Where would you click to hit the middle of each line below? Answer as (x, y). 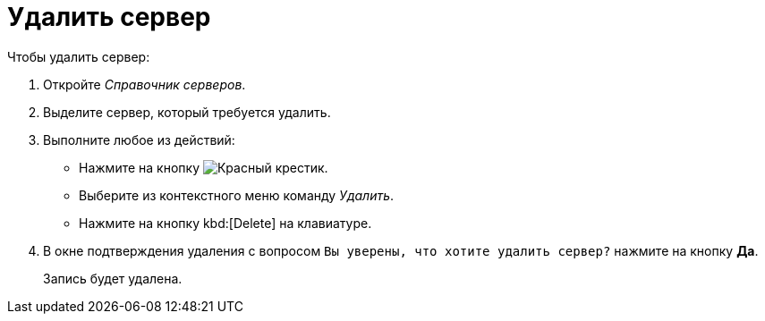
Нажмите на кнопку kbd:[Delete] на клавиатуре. (225, 223)
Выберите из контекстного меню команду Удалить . (237, 195)
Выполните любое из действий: (139, 139)
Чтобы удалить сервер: (79, 56)
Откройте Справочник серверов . (144, 84)
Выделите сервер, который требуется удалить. (187, 112)
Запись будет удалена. (113, 278)
